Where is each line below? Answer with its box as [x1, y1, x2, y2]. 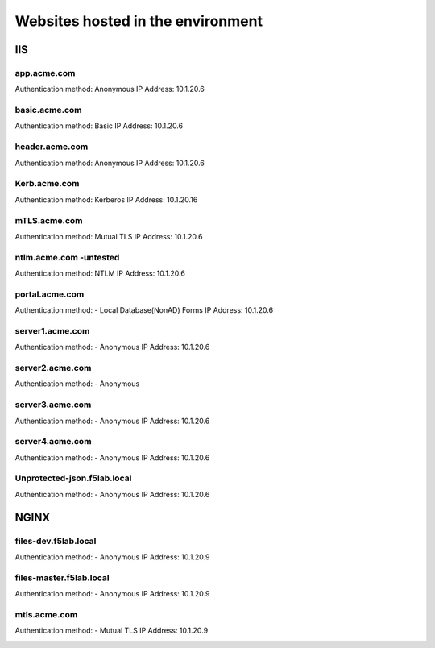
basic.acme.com [14, 105, 82, 116]
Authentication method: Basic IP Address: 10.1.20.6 [14, 121, 184, 131]
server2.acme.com [14, 363, 92, 374]
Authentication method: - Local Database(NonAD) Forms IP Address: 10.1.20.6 [14, 305, 274, 315]
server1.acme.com [14, 325, 90, 336]
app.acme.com [14, 67, 76, 78]
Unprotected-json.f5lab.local [14, 472, 132, 484]
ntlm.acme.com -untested [14, 251, 120, 263]
